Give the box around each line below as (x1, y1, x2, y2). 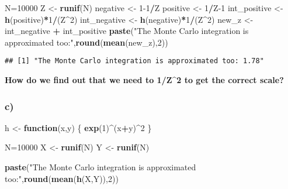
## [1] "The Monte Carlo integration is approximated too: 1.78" (5, 57, 264, 66)
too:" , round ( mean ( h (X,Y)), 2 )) (5, 172, 119, 184)
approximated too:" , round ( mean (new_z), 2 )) (5, 36, 168, 48)
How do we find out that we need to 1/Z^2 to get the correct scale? (5, 74, 284, 86)
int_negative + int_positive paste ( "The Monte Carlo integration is (5, 25, 249, 37)
